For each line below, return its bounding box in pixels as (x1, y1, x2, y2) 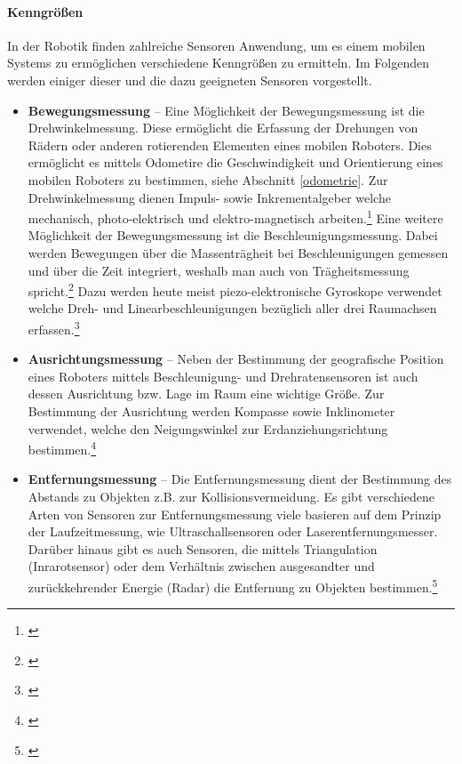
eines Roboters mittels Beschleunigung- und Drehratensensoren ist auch (28, 366, 418, 385)
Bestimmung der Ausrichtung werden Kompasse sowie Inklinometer (28, 402, 395, 421)
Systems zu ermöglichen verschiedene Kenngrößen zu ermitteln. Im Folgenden (7, 53, 429, 72)
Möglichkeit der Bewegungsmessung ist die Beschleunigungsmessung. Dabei (28, 226, 438, 245)
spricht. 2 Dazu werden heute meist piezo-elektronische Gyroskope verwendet (28, 279, 442, 300)
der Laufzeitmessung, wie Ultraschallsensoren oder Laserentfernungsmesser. (28, 522, 438, 541)
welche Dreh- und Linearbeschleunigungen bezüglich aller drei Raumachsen (28, 299, 437, 318)
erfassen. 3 (28, 318, 80, 338)
